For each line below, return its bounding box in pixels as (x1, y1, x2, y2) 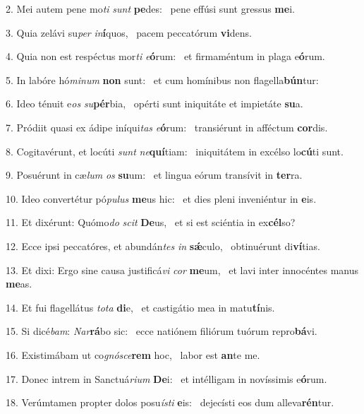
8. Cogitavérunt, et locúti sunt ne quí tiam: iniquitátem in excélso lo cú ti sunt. (6, 143, 344, 158)
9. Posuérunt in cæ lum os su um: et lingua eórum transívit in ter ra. (6, 167, 303, 182)
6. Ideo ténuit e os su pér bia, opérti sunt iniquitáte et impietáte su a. (6, 96, 303, 111)
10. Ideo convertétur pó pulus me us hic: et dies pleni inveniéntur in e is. (6, 191, 317, 206)
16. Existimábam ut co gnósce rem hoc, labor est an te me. (6, 347, 260, 362)
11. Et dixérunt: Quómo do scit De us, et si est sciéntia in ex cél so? (6, 215, 296, 230)
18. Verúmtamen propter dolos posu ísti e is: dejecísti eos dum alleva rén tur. (6, 395, 334, 410)
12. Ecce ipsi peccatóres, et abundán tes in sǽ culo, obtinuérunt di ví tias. (6, 238, 320, 253)
